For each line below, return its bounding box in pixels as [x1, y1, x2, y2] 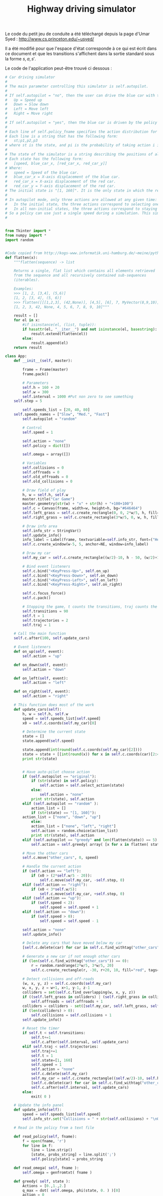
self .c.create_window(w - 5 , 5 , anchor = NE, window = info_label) [22, 542, 149, 547]
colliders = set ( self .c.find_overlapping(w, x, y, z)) [22, 990, 136, 995]
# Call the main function [14, 631, 66, 636]
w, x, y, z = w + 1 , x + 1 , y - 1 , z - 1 [22, 985, 90, 991]
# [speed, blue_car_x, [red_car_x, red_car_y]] [5, 161, 108, 166]
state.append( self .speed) [22, 738, 75, 743]
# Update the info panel [14, 1103, 64, 1108]
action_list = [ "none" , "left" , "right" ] [31, 824, 116, 829]
